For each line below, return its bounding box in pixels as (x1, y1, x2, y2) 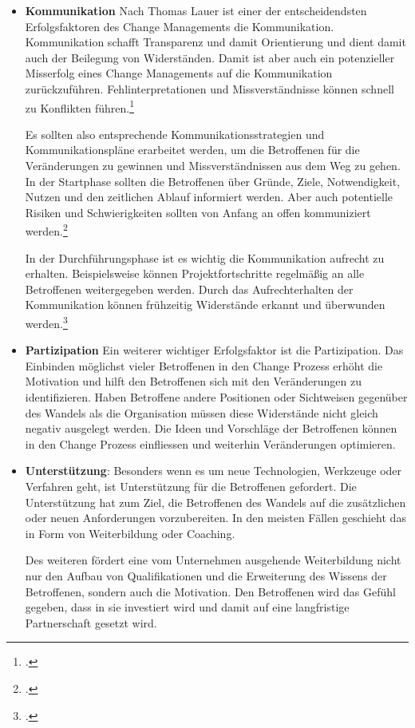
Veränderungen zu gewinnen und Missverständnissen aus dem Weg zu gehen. (25, 157, 401, 173)
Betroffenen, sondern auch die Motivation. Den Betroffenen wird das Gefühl (25, 583, 396, 599)
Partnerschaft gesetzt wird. (25, 614, 157, 631)
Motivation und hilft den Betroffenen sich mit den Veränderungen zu (25, 373, 362, 390)
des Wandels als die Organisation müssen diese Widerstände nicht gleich (25, 404, 378, 421)
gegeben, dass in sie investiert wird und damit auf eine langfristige (25, 599, 350, 615)
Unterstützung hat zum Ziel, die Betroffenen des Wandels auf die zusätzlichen (25, 493, 406, 510)
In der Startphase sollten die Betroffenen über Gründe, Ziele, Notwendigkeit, (25, 172, 401, 189)
